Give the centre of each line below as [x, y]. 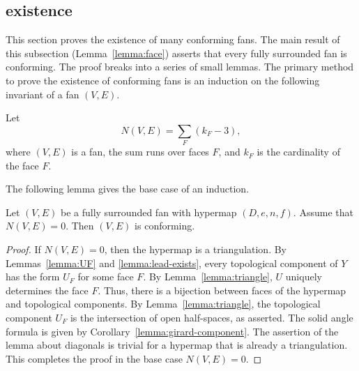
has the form [33, 277]
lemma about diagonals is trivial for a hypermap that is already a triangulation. [177, 345]
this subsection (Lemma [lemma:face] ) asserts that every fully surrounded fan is [176, 53]
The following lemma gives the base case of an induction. [128, 189]
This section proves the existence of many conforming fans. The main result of [173, 39]
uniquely [304, 277]
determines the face [47, 290]
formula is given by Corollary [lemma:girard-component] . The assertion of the [172, 331]
